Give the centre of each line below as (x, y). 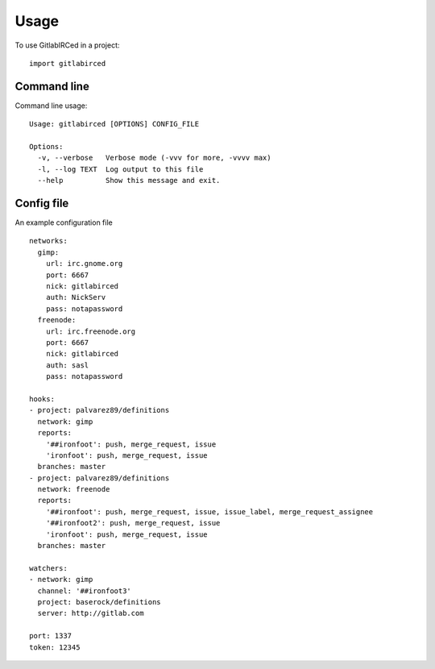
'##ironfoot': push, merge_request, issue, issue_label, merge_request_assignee (209, 511)
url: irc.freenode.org (91, 331)
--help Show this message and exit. (129, 181)
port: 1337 (51, 636)
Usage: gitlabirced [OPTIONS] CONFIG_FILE (114, 124)
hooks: (42, 399)
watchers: (48, 568)
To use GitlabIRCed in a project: (67, 45)
